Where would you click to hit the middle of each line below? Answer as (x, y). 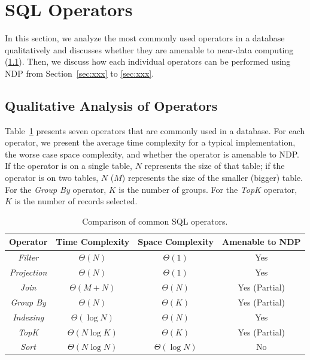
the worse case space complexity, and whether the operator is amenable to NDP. (152, 154)
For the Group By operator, (56, 189)
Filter (28, 257)
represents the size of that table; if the (215, 166)
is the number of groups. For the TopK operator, (208, 189)
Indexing (28, 317)
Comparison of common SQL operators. (155, 221)
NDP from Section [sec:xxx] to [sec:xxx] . (80, 73)
